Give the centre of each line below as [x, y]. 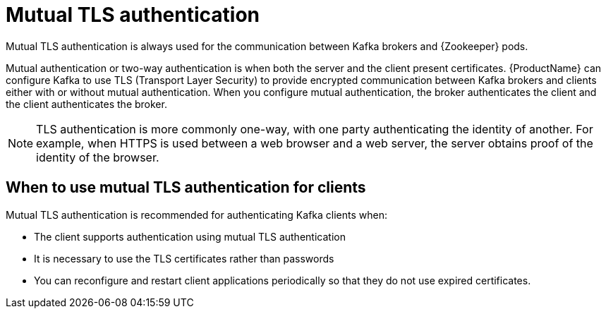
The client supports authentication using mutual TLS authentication [190, 236]
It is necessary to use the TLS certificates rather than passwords [184, 258]
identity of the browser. [98, 157]
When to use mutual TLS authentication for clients [186, 188]
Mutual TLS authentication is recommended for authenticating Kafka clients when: [196, 215]
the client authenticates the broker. [86, 104]
